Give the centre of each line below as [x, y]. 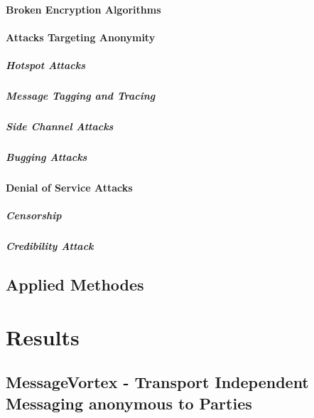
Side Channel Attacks [60, 126]
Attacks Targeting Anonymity [81, 37]
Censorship [34, 215]
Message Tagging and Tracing [81, 95]
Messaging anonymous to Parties [129, 403]
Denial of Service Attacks [69, 187]
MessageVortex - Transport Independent [157, 382]
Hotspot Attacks [45, 64]
